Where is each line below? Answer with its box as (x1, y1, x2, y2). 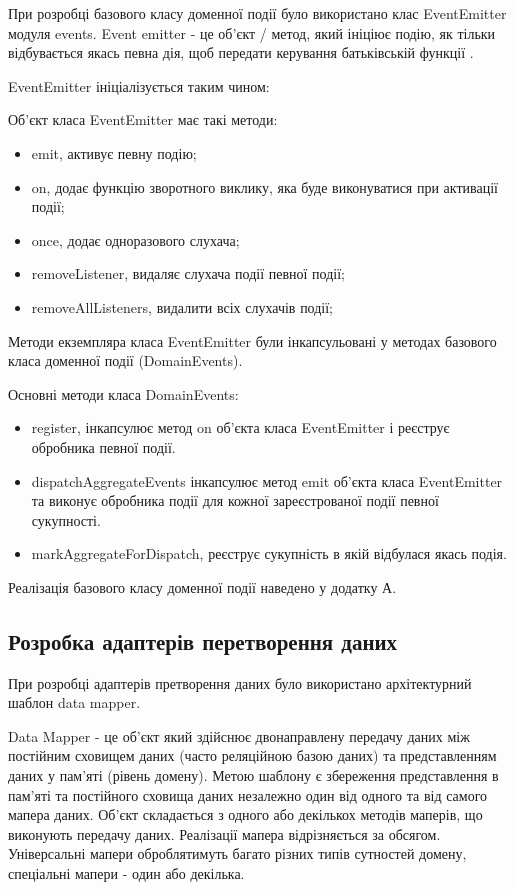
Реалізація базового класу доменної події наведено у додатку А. (8, 576, 397, 597)
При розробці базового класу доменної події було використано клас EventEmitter (8, 3, 507, 23)
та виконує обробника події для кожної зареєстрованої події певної (31, 490, 439, 511)
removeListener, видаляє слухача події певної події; (31, 263, 345, 284)
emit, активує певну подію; (31, 142, 197, 163)
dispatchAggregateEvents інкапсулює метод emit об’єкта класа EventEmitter (31, 470, 503, 491)
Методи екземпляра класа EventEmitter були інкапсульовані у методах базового (8, 330, 497, 351)
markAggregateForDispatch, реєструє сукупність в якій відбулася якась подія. (31, 543, 507, 564)
